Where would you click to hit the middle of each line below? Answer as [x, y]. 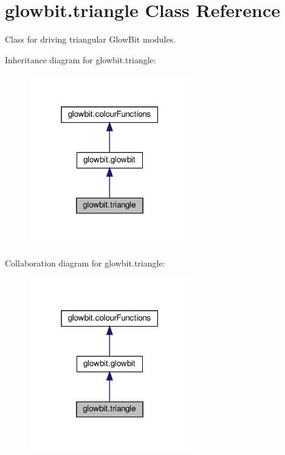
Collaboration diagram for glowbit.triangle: [85, 263]
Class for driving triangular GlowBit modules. [91, 39]
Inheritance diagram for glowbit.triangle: [81, 59]
